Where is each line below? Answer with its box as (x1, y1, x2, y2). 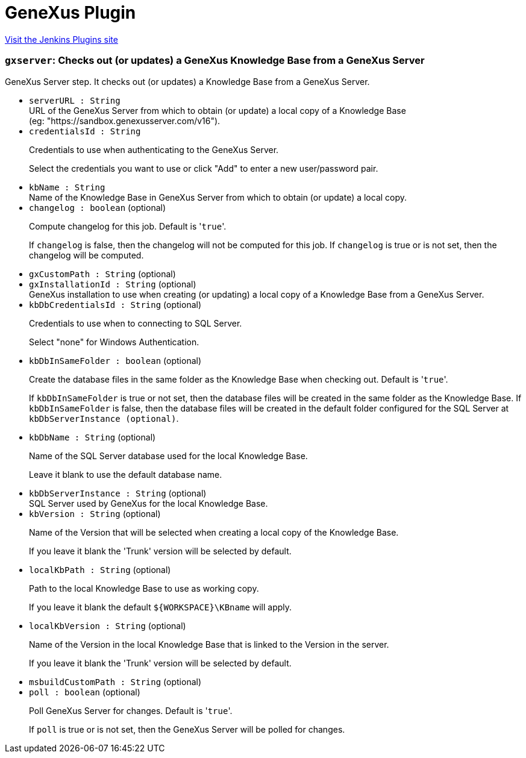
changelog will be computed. (29, 249, 144, 260)
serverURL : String (29, 95, 121, 105)
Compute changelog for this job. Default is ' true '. (29, 221, 227, 231)
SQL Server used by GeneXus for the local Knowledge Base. (29, 498, 268, 509)
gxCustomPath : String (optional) (29, 268, 176, 279)
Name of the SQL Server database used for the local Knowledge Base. (29, 450, 308, 461)
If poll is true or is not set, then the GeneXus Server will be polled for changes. (29, 724, 345, 735)
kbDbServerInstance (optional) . (29, 413, 179, 424)
